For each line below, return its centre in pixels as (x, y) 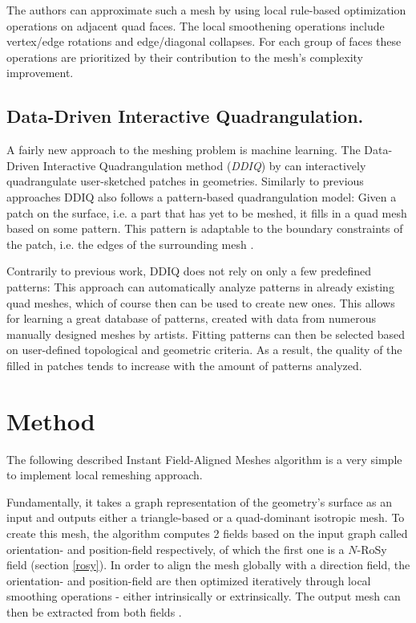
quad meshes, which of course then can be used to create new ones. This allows (201, 302)
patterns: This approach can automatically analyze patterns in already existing (200, 286)
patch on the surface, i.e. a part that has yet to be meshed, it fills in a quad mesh (207, 212)
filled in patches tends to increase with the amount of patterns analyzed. (184, 365)
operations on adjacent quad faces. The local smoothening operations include (196, 25)
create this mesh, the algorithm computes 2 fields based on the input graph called (207, 533)
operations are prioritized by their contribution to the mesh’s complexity (185, 57)
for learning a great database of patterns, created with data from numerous (191, 318)
